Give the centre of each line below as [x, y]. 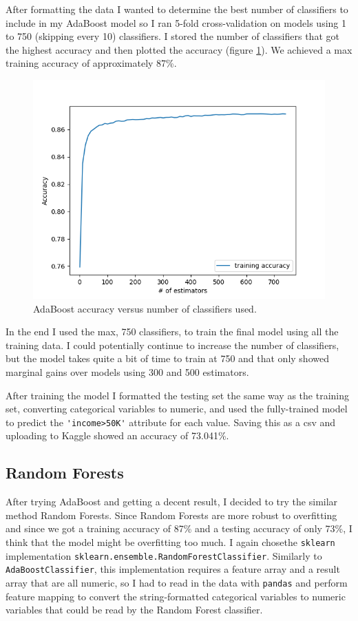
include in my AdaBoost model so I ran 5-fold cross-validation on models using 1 [176, 22]
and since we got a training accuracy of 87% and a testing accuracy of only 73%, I [179, 528]
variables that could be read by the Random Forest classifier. [134, 610]
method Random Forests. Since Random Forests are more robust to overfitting [171, 515]
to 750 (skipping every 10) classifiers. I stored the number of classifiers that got [172, 36]
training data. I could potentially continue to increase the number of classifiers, [172, 345]
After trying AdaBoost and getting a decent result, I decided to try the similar [172, 502]
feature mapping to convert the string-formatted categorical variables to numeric [176, 596]
